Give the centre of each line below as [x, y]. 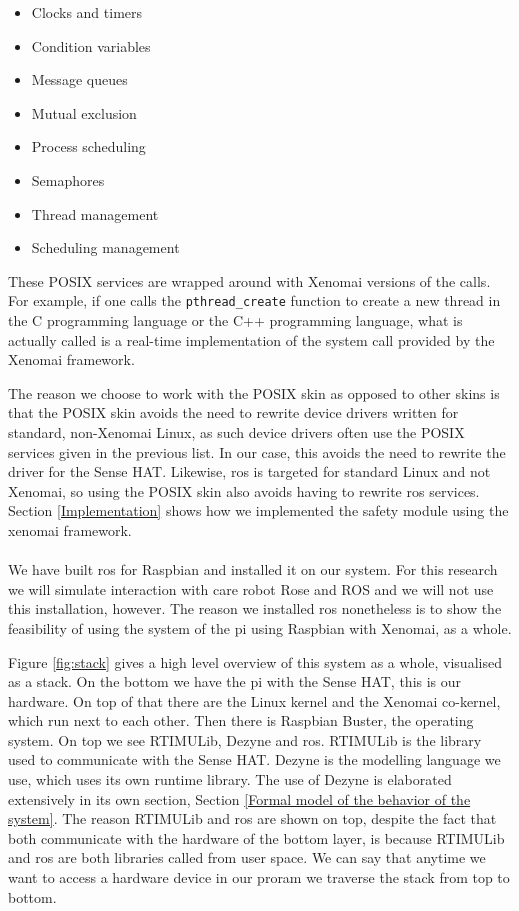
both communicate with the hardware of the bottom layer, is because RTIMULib [256, 837]
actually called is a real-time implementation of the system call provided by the [251, 339]
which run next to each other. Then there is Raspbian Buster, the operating [241, 720]
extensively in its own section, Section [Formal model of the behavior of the [239, 798]
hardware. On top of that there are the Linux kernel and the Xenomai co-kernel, [254, 700]
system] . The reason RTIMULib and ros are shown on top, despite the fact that [252, 818]
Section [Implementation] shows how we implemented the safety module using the [258, 510]
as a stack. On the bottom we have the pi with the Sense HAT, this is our [235, 681]
